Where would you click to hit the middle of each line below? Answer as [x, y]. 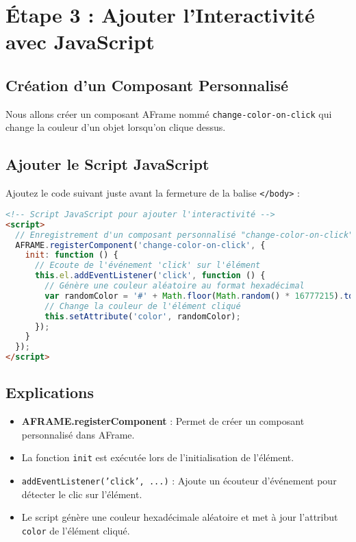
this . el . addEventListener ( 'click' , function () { [150, 276]
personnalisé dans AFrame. [78, 434]
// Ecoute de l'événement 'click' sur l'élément [148, 266]
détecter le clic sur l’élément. [82, 494]
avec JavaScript [80, 41]
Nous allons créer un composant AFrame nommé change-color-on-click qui [169, 113]
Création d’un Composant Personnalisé [147, 85]
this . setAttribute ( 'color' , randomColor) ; [143, 316]
